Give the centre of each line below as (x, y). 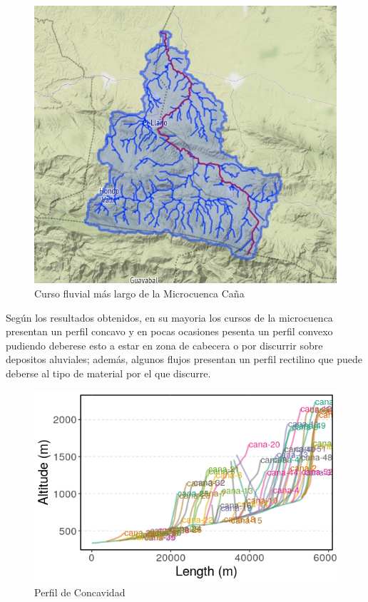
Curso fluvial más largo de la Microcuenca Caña (139, 294)
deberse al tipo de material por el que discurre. (108, 373)
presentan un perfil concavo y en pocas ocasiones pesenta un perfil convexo (169, 331)
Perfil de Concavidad (80, 592)
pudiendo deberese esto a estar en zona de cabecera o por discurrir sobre (164, 345)
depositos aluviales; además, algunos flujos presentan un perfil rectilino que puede (184, 359)
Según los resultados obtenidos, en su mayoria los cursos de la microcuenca (169, 317)
